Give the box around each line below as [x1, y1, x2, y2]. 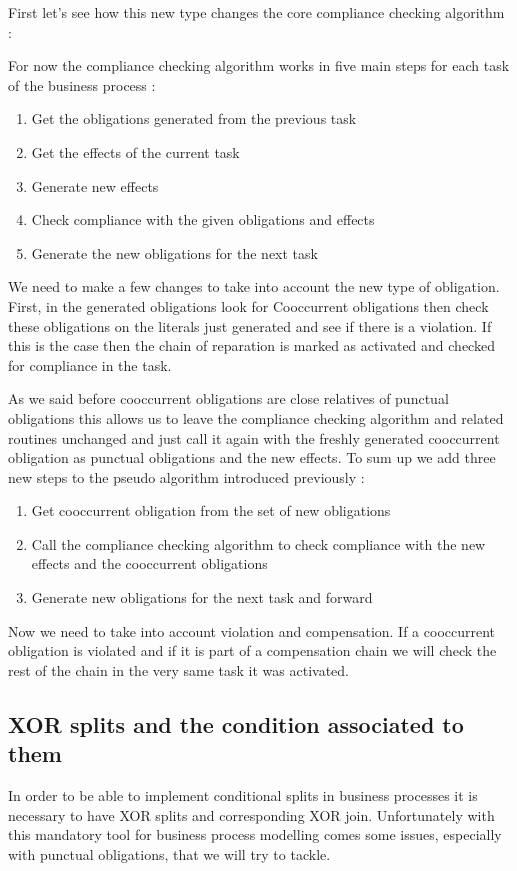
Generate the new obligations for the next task [31, 242, 318, 263]
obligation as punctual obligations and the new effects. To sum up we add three [8, 447, 496, 468]
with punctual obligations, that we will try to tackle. [8, 843, 331, 864]
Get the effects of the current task [31, 141, 240, 162]
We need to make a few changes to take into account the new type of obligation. [8, 276, 500, 297]
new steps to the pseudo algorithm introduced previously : [8, 466, 365, 487]
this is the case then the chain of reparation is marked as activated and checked [8, 335, 495, 356]
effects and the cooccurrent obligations [31, 553, 268, 574]
